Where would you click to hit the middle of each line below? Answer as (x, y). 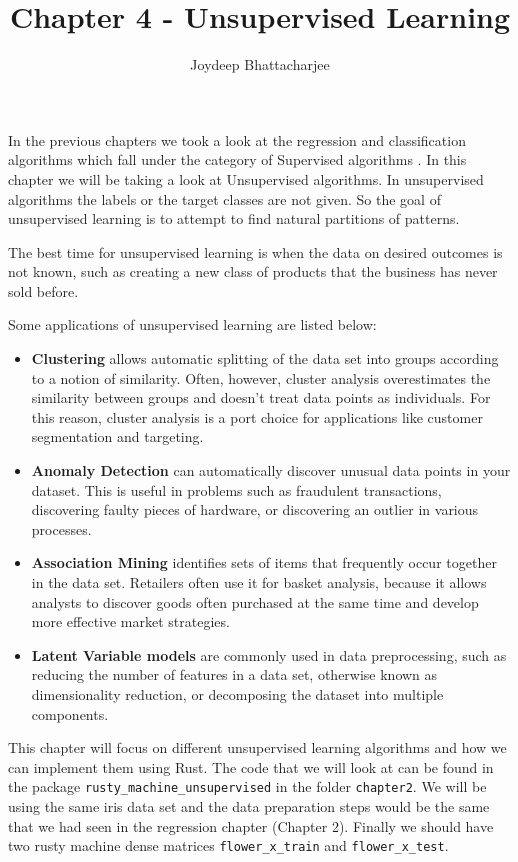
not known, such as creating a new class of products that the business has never (253, 271)
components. (70, 713)
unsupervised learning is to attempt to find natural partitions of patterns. (234, 218)
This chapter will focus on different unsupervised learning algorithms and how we (257, 747)
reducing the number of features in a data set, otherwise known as (234, 674)
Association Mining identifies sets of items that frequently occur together (264, 562)
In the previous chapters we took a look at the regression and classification (237, 139)
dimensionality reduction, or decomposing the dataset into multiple (237, 693)
